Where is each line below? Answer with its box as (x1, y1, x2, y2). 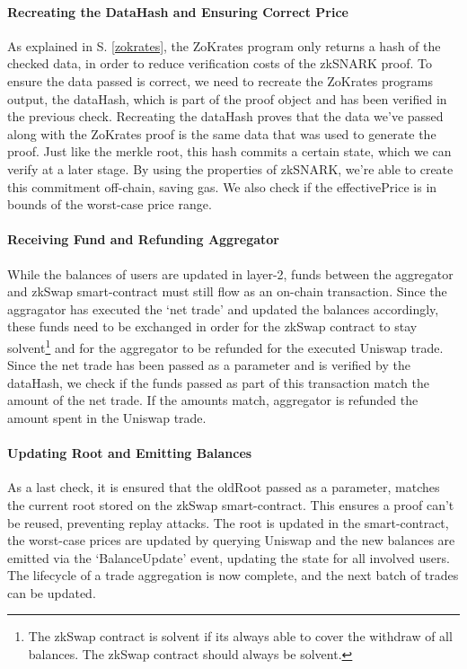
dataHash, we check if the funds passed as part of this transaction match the (7, 373, 429, 392)
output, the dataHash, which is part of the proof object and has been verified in (7, 89, 447, 108)
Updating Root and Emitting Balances (7, 444, 252, 462)
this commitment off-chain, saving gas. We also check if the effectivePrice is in (7, 177, 437, 196)
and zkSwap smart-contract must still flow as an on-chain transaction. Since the (7, 282, 447, 301)
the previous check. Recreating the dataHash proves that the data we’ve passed (7, 107, 444, 126)
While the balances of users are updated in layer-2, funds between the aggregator (7, 264, 454, 283)
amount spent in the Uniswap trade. (7, 408, 207, 427)
